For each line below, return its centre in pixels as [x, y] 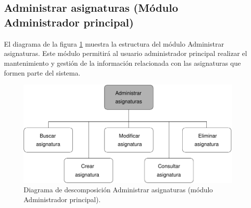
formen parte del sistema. [42, 72]
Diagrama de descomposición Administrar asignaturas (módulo [118, 190]
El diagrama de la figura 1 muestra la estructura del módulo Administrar [114, 43]
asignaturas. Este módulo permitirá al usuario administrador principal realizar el [125, 53]
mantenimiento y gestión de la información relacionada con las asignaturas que [123, 63]
